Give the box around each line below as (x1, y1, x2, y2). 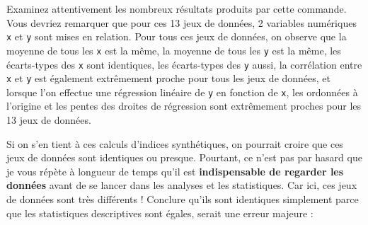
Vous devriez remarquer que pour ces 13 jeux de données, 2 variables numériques (6, 15, 357, 30)
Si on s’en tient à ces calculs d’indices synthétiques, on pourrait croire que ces (6, 136, 343, 151)
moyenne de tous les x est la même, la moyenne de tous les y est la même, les (6, 42, 341, 57)
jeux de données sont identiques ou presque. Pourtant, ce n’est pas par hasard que (6, 150, 362, 165)
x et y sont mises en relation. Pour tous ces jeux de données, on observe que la (6, 29, 347, 44)
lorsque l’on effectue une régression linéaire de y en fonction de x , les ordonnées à (6, 84, 358, 99)
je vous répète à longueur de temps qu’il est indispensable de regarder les (6, 163, 344, 178)
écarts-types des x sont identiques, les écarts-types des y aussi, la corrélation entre (6, 57, 362, 71)
